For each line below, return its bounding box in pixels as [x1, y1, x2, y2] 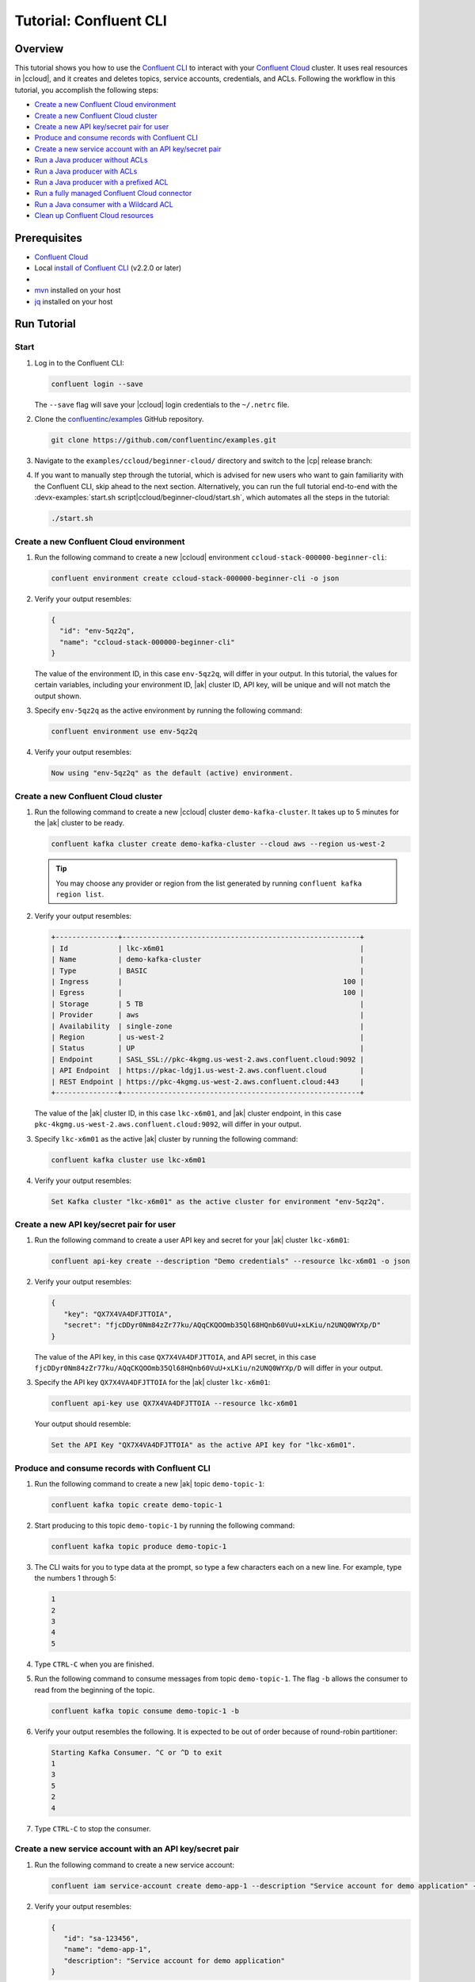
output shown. [34, 691, 82, 701]
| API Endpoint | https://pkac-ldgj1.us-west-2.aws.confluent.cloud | [51, 1066, 364, 1075]
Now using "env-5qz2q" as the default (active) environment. [51, 769, 294, 778]
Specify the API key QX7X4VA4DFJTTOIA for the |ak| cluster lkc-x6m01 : [34, 1378, 271, 1387]
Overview [14, 42, 64, 55]
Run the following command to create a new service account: [34, 1860, 235, 1869]
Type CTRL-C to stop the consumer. [34, 1823, 151, 1833]
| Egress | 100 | [51, 988, 364, 997]
